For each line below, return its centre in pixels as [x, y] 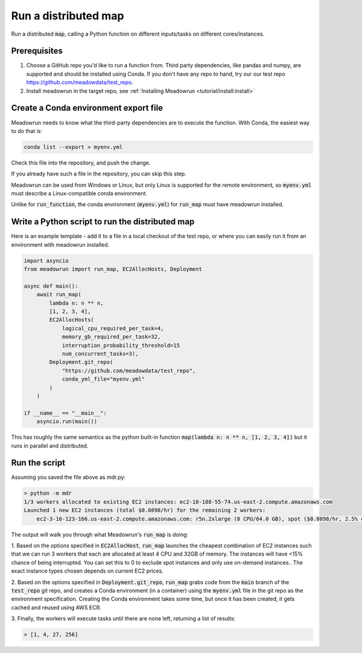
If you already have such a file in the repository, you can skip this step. [99, 174]
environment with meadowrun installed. [60, 244]
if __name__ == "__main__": [65, 413]
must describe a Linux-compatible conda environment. [79, 193]
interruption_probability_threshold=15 [121, 345]
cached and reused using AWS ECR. [56, 607]
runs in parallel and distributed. [50, 446]
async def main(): [51, 286]
